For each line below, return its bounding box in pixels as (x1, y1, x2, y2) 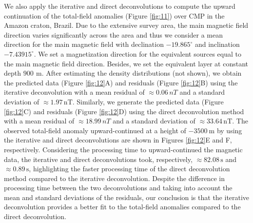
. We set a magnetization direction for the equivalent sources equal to (34, 48, 242, 59)
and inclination (195, 39, 240, 49)
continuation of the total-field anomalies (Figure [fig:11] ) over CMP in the (4, 10, 225, 20)
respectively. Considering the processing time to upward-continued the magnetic (4, 144, 243, 154)
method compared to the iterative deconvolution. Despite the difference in (4, 173, 225, 183)
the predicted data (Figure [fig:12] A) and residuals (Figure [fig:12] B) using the (4, 77, 238, 87)
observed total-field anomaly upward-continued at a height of (4, 125, 186, 135)
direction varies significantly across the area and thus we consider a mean (4, 29, 223, 40)
